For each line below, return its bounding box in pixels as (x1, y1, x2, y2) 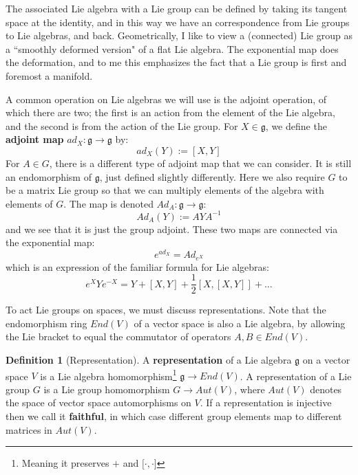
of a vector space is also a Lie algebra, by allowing (134, 316, 346, 330)
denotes (310, 382, 342, 396)
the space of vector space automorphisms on (6, 395, 191, 410)
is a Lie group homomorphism (43, 382, 170, 396)
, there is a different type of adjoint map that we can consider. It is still (49, 155, 352, 170)
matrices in (6, 422, 52, 437)
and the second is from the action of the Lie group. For (6, 118, 238, 133)
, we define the (265, 118, 327, 133)
